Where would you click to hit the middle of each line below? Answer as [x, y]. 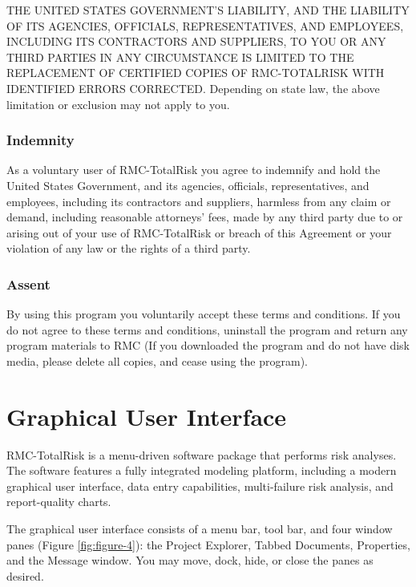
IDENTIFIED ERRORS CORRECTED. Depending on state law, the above [193, 88]
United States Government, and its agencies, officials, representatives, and [188, 185]
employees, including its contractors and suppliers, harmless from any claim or [199, 201]
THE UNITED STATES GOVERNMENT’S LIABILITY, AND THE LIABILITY [208, 10]
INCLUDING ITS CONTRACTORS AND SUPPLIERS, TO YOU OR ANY [196, 41]
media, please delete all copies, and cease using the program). [158, 360]
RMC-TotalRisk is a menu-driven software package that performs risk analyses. [202, 454]
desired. [25, 575]
